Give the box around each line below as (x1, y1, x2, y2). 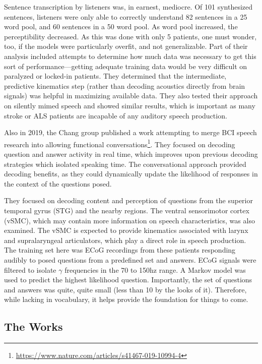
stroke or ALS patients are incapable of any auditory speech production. (4, 110, 227, 120)
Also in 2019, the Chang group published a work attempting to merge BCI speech (4, 127, 257, 138)
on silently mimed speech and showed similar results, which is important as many (4, 100, 255, 110)
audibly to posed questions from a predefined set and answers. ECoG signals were (4, 254, 256, 265)
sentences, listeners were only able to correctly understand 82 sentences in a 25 (4, 11, 247, 22)
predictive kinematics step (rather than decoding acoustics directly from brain (4, 80, 245, 91)
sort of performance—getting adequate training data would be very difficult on (4, 60, 247, 71)
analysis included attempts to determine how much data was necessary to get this (4, 50, 256, 61)
